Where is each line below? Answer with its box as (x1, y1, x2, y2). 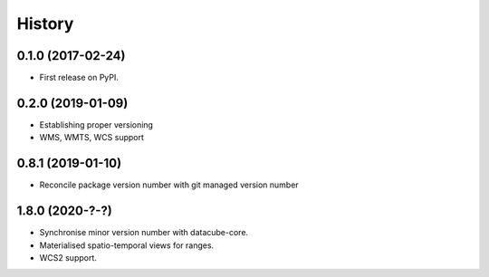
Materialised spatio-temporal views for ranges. (39, 240, 215, 251)
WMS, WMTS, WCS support (39, 132, 145, 143)
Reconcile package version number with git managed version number (39, 179, 299, 190)
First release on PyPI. (39, 72, 120, 83)
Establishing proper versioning (39, 119, 154, 130)
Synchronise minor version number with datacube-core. (39, 227, 249, 238)
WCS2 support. (39, 252, 97, 263)
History (16, 14, 74, 33)
